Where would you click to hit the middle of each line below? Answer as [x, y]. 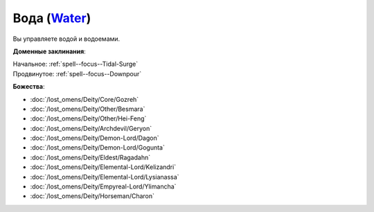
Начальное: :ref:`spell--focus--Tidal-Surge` [75, 64]
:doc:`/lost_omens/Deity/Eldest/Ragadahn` [90, 157]
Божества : [29, 87]
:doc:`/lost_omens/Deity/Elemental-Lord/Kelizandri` [103, 167]
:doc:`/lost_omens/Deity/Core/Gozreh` [84, 99]
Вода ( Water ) [52, 18]
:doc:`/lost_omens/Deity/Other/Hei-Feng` [88, 118]
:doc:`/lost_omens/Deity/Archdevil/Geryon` [91, 128]
